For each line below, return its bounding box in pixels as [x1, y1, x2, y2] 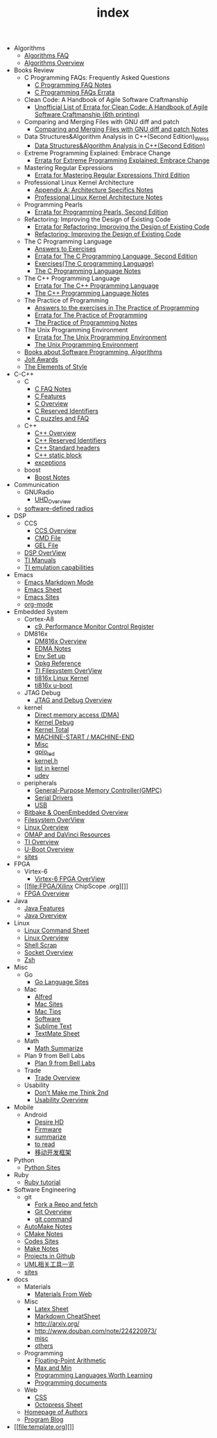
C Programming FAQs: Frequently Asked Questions [24, 74, 170, 82]
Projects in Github [24, 1251, 76, 1260]
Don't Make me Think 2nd [34, 1088, 109, 1097]
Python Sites [24, 1163, 61, 1172]
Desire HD [34, 1118, 64, 1126]
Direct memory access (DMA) [34, 710, 120, 719]
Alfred [34, 992, 53, 1000]
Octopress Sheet [34, 1400, 83, 1409]
